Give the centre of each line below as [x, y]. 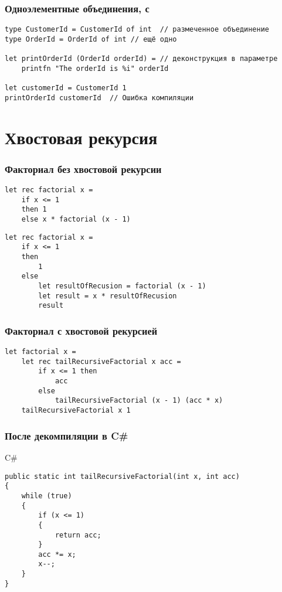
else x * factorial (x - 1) [76, 220]
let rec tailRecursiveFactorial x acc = [101, 361]
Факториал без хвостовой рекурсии [83, 169]
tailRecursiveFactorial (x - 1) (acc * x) [139, 401]
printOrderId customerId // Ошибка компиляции [99, 98]
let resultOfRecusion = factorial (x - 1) [122, 286]
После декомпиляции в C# [67, 435]
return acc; [78, 535]
